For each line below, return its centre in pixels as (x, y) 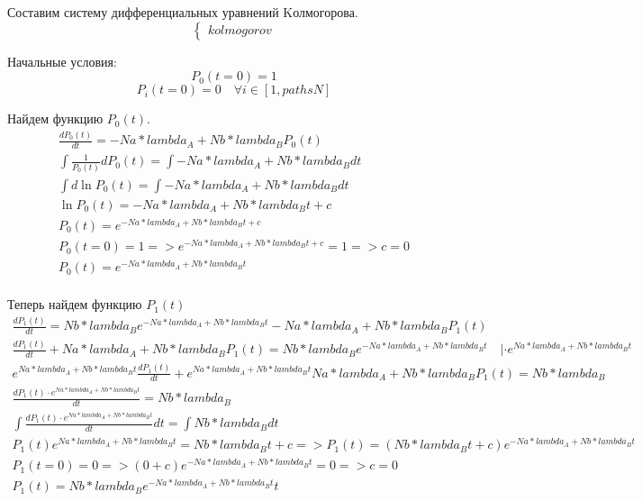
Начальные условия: (62, 61)
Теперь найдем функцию (75, 304)
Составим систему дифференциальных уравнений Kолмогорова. (183, 12)
